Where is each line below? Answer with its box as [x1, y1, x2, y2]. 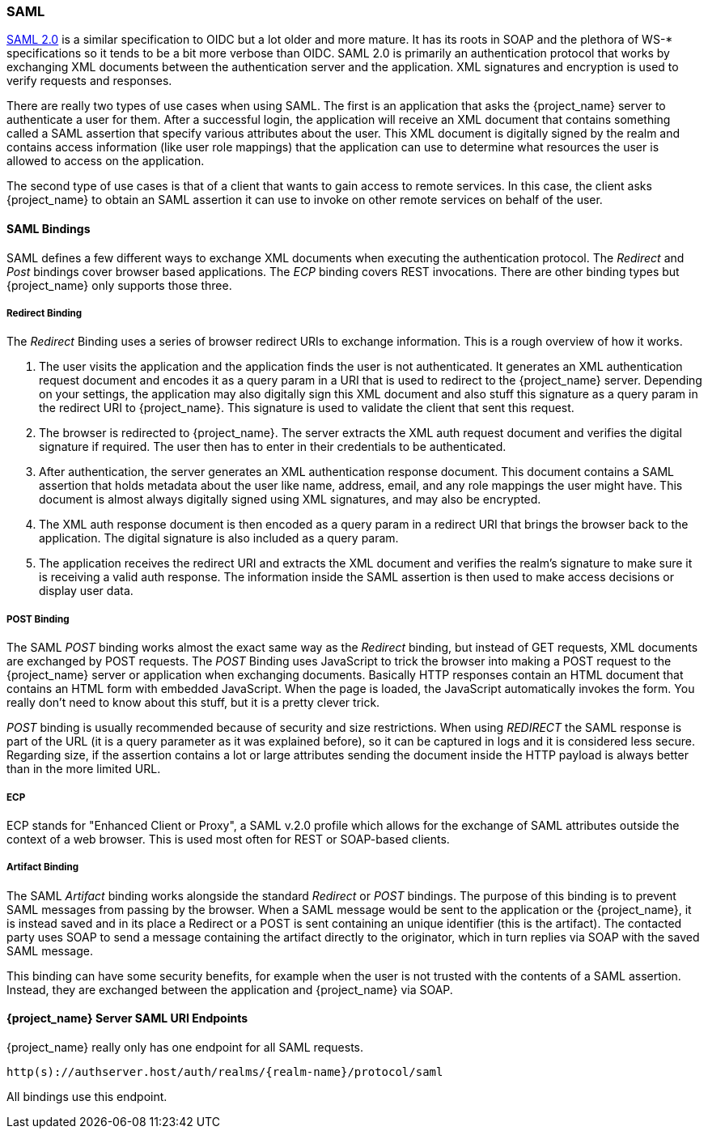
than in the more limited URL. [6, 762, 161, 776]
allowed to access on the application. [6, 154, 205, 168]
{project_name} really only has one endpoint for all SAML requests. [6, 1039, 363, 1054]
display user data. [39, 584, 134, 598]
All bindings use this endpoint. [6, 1089, 167, 1103]
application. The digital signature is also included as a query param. [39, 531, 399, 546]
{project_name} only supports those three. [6, 278, 232, 292]
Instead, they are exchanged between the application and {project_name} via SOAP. [6, 982, 453, 997]
